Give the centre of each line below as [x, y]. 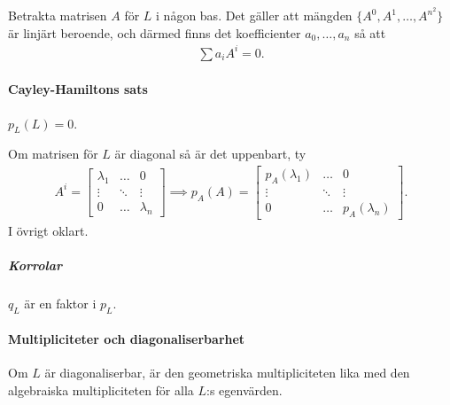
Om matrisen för [53, 154]
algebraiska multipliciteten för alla [101, 390]
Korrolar [35, 265]
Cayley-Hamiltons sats [78, 89]
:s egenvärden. [244, 390]
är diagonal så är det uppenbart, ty [210, 154]
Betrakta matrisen [58, 16]
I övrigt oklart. [48, 230]
